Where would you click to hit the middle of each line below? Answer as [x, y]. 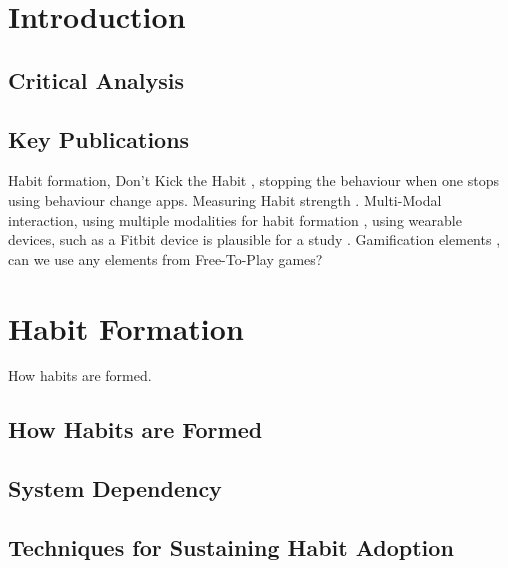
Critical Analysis [96, 79]
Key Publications [99, 138]
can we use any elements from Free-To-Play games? [165, 258]
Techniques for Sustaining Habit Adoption [231, 547]
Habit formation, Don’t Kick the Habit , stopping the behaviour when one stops [253, 180]
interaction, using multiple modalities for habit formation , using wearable [235, 219]
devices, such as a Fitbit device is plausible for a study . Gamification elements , [254, 239]
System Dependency [115, 488]
